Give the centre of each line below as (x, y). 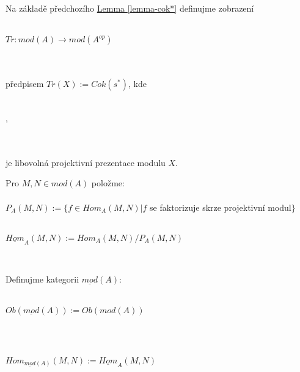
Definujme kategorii (42, 279)
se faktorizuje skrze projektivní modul (221, 207)
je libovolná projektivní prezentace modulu (86, 162)
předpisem (25, 84)
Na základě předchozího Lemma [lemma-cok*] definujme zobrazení (130, 8)
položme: (108, 183)
